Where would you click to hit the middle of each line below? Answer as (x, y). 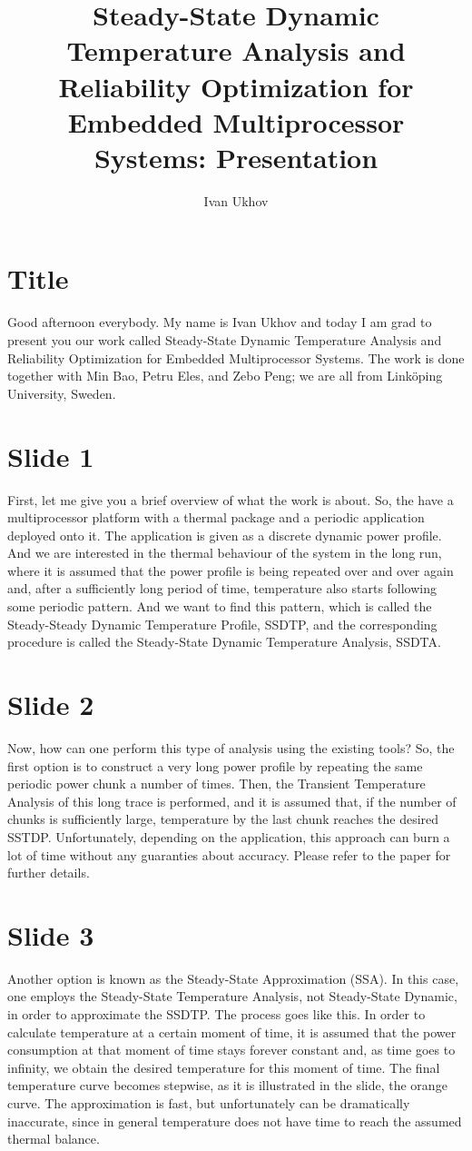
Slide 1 (51, 456)
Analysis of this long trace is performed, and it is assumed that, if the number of (232, 801)
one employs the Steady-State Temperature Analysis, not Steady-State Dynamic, (232, 996)
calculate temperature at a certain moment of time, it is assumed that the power (232, 1032)
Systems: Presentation (236, 157)
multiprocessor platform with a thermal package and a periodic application (216, 517)
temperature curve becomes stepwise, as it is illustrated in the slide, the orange (227, 1085)
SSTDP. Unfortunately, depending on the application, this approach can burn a (229, 836)
